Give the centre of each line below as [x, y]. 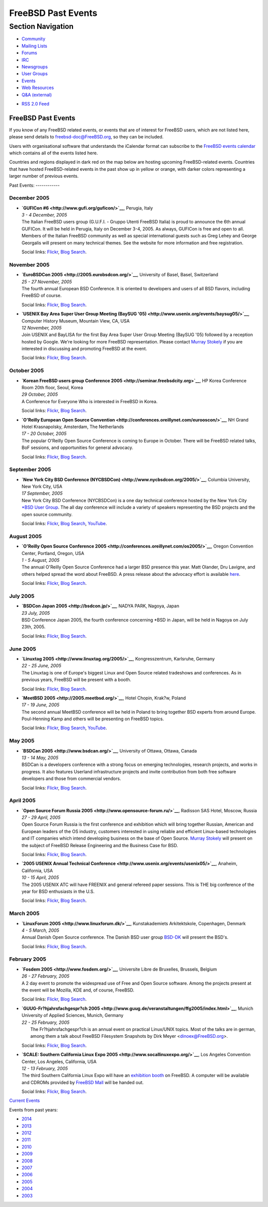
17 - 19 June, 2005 [40, 705]
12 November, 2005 [42, 328]
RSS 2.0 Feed [35, 104]
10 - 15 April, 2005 [40, 878]
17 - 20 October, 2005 [44, 434]
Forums [29, 53]
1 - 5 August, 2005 [40, 560]
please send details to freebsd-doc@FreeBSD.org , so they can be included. [86, 137]
